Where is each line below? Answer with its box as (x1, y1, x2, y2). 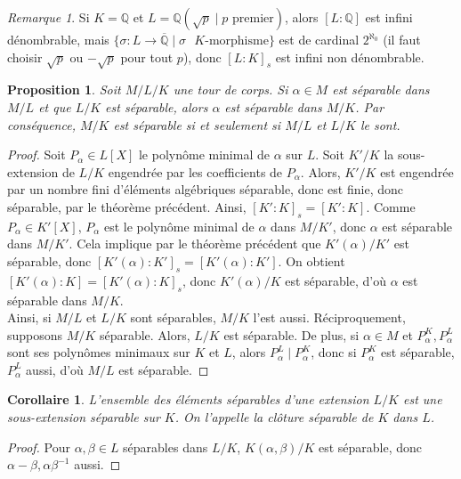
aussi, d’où (26, 360, 84, 378)
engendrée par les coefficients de (108, 162, 283, 181)
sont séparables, (130, 308, 216, 327)
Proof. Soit (7, 145, 66, 164)
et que (38, 97, 71, 116)
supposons (7, 325, 63, 344)
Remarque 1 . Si (7, 8, 90, 26)
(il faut (383, 30, 421, 48)
